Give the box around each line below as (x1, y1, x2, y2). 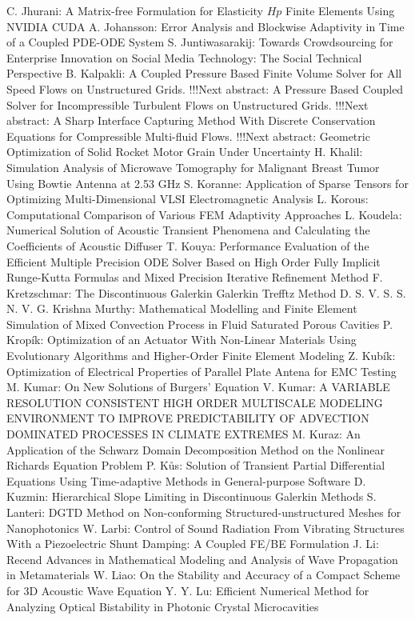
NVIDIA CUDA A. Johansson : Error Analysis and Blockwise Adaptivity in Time (6, 18, 405, 34)
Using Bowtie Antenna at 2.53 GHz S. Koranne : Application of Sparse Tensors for (6, 174, 409, 191)
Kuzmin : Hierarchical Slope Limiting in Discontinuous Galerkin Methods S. (6, 488, 377, 505)
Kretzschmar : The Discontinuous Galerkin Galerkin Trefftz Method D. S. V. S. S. (6, 284, 406, 301)
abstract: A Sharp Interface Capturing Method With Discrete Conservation (6, 112, 376, 129)
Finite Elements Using (285, 2, 395, 18)
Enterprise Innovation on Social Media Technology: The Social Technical (6, 49, 362, 66)
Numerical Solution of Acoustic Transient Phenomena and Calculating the (6, 222, 370, 238)
